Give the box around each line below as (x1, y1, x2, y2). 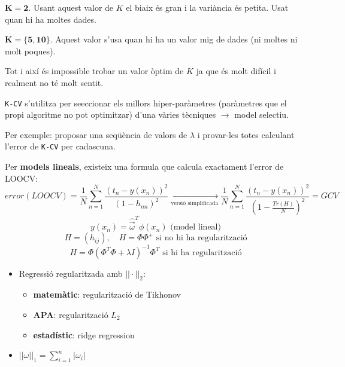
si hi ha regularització (162, 248, 242, 257)
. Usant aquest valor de (28, 1, 114, 13)
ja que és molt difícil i (196, 65, 276, 77)
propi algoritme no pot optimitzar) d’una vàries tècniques (5, 108, 216, 121)
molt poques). (5, 44, 56, 57)
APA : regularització (33, 308, 108, 320)
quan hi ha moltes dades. (5, 13, 96, 25)
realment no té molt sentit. (5, 76, 104, 88)
